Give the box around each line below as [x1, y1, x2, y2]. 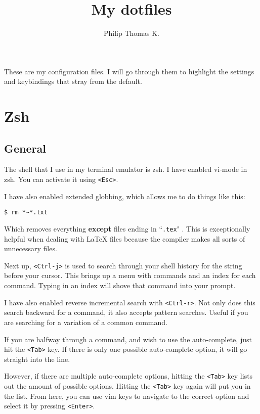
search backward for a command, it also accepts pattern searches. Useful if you [4, 307, 248, 317]
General [4, 140, 46, 156]
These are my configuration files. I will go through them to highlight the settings [4, 66, 254, 76]
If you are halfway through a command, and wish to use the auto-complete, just [4, 334, 252, 344]
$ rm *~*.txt [4, 209, 48, 216]
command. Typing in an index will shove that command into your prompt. [4, 280, 236, 291]
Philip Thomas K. [104, 28, 159, 38]
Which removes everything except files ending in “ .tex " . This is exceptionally [4, 223, 250, 234]
